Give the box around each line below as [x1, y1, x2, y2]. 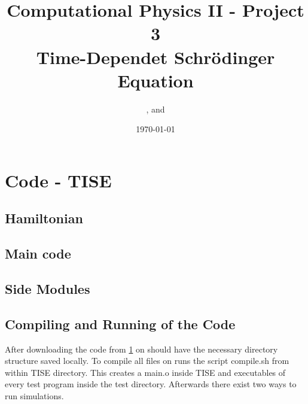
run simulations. [5, 389, 64, 402]
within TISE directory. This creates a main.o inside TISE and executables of [5, 366, 286, 378]
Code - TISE [5, 168, 112, 192]
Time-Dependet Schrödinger [36, 44, 275, 69]
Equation [117, 68, 194, 92]
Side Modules [5, 280, 90, 298]
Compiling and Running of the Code [5, 314, 236, 333]
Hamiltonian [5, 209, 83, 227]
